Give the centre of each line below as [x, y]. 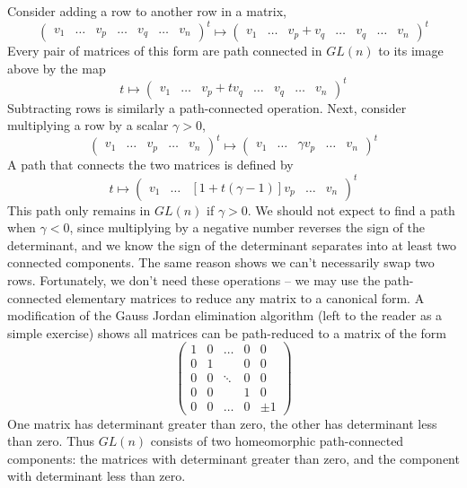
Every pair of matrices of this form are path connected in [165, 51]
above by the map [57, 68]
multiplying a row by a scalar [88, 125]
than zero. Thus [51, 441]
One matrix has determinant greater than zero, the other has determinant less [222, 423]
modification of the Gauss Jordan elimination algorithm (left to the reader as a [225, 315]
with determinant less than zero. [97, 476]
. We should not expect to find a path [351, 209]
